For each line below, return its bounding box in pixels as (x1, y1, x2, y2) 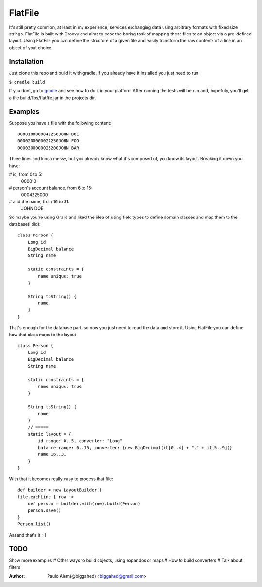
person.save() (27, 508, 62, 513)
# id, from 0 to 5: (9, 171, 43, 177)
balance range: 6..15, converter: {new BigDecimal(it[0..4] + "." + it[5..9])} (38, 445, 233, 450)
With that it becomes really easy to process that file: (9, 476, 114, 482)
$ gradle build (9, 79, 46, 85)
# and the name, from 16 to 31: (9, 199, 70, 204)
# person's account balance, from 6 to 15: (9, 185, 93, 191)
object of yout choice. (9, 44, 53, 50)
